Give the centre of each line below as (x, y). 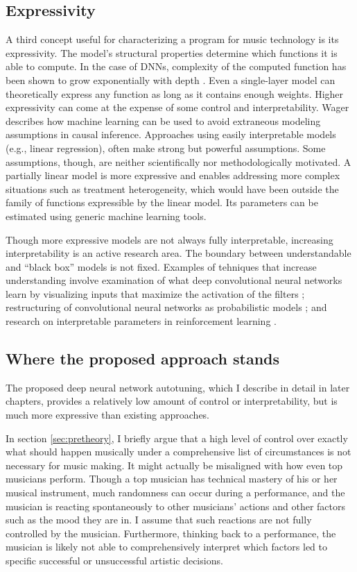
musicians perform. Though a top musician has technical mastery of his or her (172, 479)
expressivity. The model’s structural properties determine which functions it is (172, 52)
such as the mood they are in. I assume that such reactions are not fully (159, 520)
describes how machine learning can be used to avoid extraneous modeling (163, 120)
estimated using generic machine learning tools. (106, 216)
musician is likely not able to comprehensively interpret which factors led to (167, 547)
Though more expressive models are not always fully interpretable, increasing (169, 239)
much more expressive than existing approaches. (108, 415)
